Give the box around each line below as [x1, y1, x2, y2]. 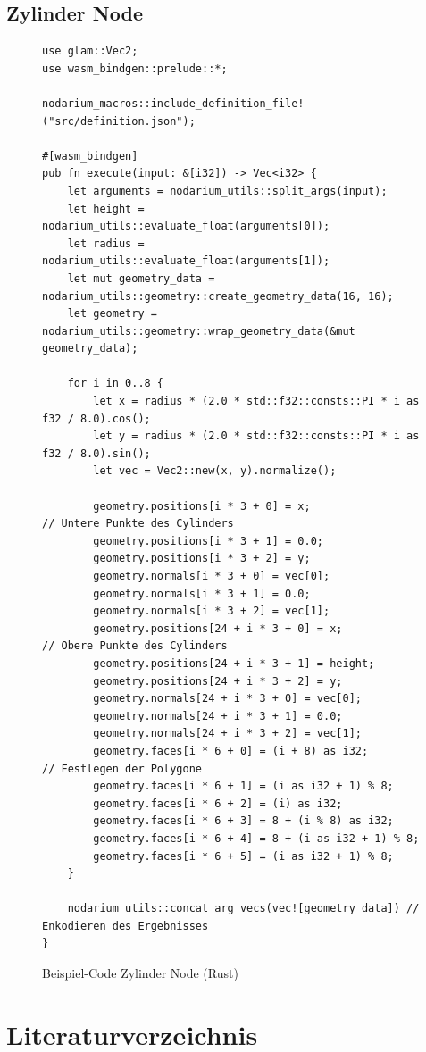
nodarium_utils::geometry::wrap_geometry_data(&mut [42, 324, 355, 338]
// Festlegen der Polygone [42, 762, 202, 775]
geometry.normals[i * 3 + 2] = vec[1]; [93, 605, 330, 618]
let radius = [67, 237, 145, 250]
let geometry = [67, 307, 157, 321]
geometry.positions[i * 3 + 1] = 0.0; [93, 534, 323, 547]
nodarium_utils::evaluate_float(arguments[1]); [42, 255, 330, 268]
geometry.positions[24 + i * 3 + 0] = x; [93, 622, 343, 635]
